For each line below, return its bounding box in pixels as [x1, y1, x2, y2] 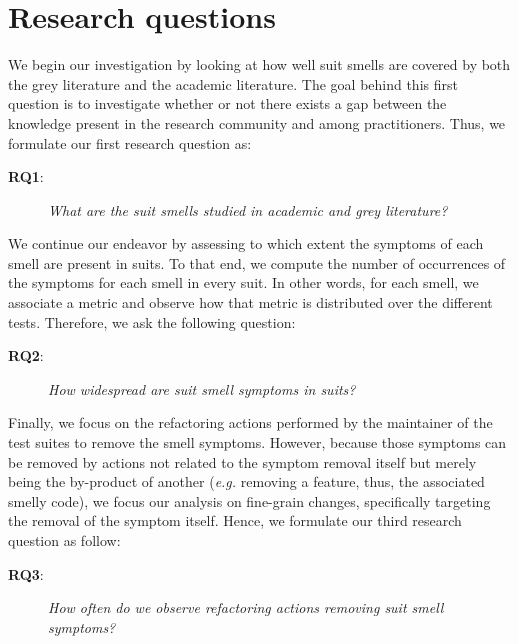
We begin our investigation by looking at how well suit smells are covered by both [8, 54, 511, 75]
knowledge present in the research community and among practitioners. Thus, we [8, 112, 506, 133]
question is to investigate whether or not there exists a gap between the [8, 93, 447, 114]
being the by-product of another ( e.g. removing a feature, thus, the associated [8, 471, 485, 492]
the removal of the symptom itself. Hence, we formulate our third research [8, 510, 462, 531]
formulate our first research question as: [8, 132, 252, 153]
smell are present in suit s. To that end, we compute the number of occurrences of [8, 252, 506, 273]
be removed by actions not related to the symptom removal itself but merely [8, 451, 477, 472]
